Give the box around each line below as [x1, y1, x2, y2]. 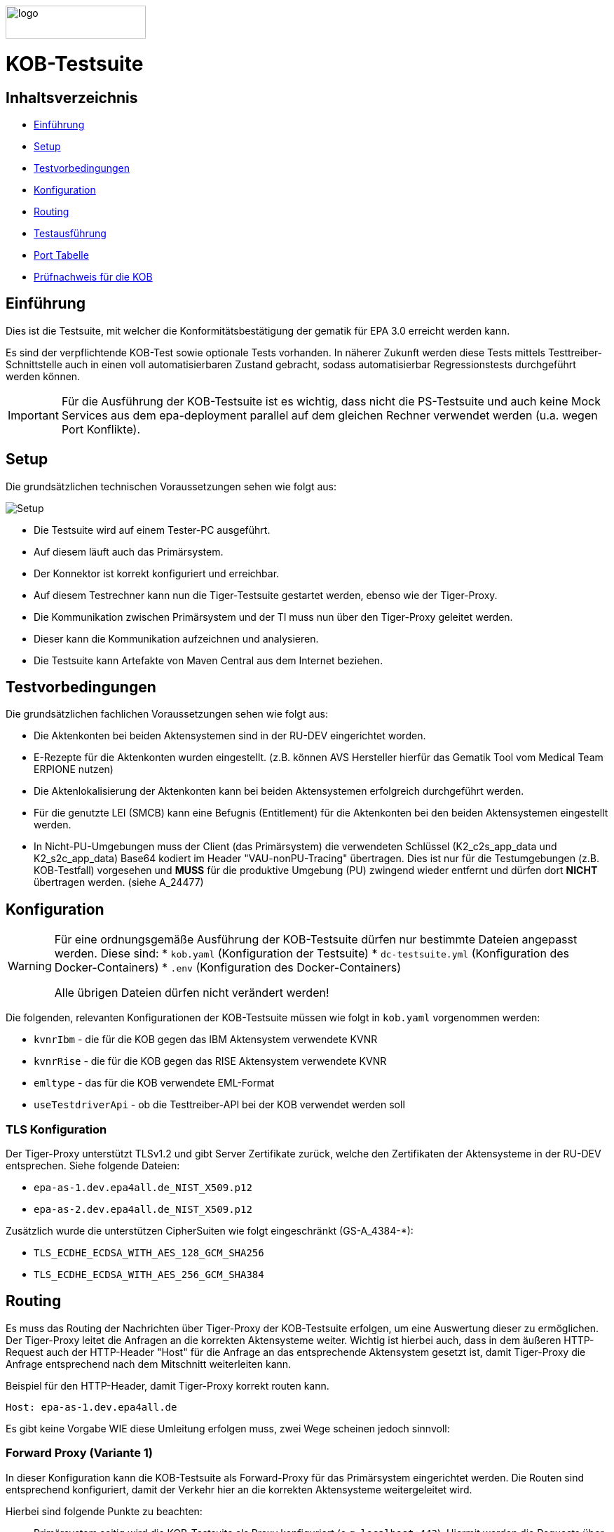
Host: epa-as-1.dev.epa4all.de [6, 1401, 177, 1413]
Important [8, 408, 59, 422]
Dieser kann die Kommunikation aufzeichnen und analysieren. [34, 632, 319, 645]
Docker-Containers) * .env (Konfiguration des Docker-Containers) [54, 960, 401, 975]
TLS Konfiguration [6, 1122, 107, 1136]
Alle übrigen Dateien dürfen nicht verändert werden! [54, 986, 329, 1000]
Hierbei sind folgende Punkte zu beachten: [6, 1505, 203, 1517]
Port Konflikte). [61, 422, 140, 436]
